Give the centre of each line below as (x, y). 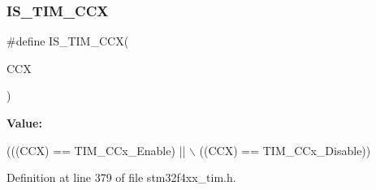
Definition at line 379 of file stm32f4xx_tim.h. (121, 177)
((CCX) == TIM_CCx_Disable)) (285, 150)
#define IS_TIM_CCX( (68, 41)
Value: (24, 123)
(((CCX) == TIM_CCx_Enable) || (96, 150)
